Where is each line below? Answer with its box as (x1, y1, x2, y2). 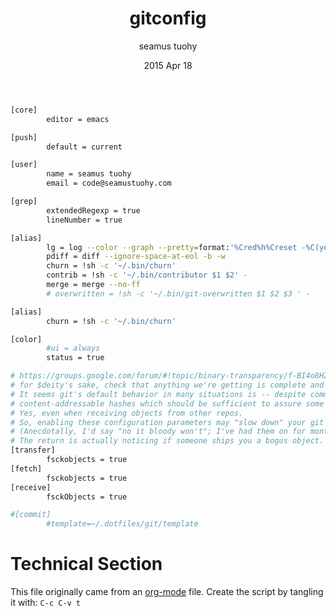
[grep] (10, 197, 38, 207)
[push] (10, 132, 38, 142)
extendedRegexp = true (46, 205, 141, 216)
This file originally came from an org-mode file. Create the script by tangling (10, 586, 324, 598)
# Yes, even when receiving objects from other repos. (10, 408, 244, 418)
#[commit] (10, 510, 52, 520)
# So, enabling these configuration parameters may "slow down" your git (10, 417, 325, 427)
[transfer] (10, 445, 56, 456)
